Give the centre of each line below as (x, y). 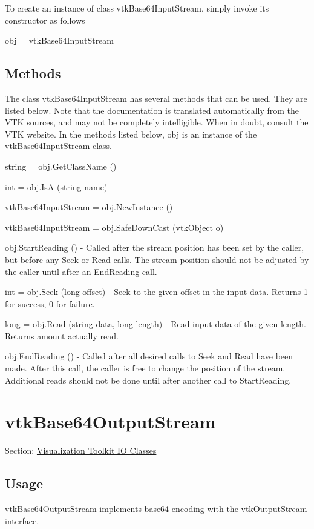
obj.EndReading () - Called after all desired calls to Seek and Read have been (149, 356)
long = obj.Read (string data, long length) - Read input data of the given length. (155, 324)
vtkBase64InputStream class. (59, 146)
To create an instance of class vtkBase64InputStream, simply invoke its (137, 8)
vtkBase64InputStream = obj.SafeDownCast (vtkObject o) (114, 227)
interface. (22, 520)
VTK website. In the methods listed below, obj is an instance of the (131, 134)
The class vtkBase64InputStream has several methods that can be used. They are (156, 98)
